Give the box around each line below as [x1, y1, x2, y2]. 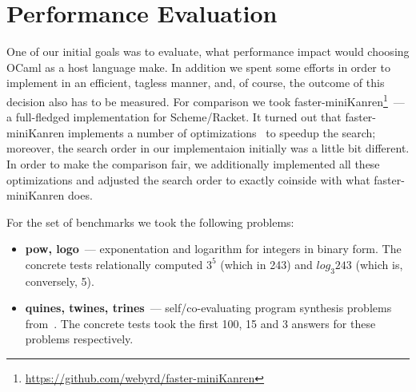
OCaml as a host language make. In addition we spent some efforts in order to [6, 58, 390, 75]
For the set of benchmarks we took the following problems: [6, 213, 294, 230]
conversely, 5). [25, 272, 94, 289]
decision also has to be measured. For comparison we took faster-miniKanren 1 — [6, 90, 405, 109]
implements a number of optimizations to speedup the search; [68, 124, 376, 141]
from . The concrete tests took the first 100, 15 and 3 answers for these [25, 315, 376, 331]
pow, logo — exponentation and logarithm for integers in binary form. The [25, 240, 402, 257]
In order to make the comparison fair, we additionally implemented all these [6, 155, 380, 172]
